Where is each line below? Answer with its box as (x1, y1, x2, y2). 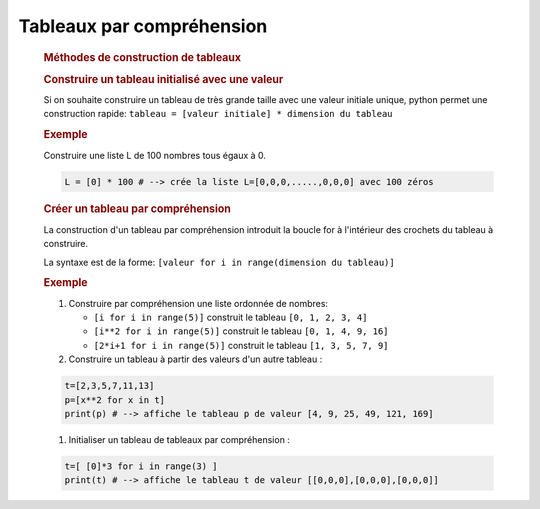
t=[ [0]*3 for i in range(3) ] (64, 460, 219, 472)
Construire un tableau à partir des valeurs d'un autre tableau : (68, 353, 323, 365)
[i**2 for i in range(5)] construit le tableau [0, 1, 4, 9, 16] (93, 325, 389, 337)
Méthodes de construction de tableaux (43, 50, 242, 64)
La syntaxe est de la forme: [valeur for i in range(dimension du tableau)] (43, 256, 395, 268)
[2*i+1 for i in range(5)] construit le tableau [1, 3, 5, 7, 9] (93, 339, 389, 351)
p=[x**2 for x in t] (64, 394, 165, 405)
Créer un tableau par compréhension (43, 202, 232, 216)
